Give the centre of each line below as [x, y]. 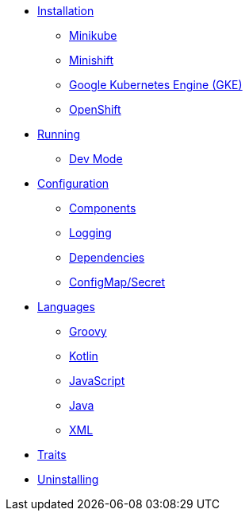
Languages [66, 307]
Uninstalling [68, 479]
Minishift [92, 60]
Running [59, 134]
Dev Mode [96, 159]
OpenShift [95, 109]
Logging [90, 233]
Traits [52, 455]
